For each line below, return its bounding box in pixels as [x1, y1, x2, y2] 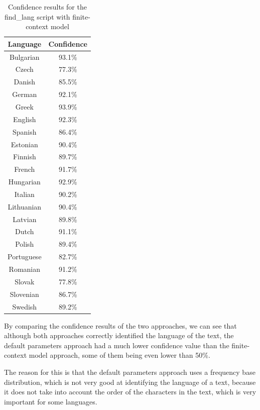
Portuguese [8, 251, 42, 262]
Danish [14, 76, 36, 87]
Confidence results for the [8, 2, 87, 12]
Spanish [13, 126, 37, 137]
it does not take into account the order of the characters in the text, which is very [4, 386, 256, 397]
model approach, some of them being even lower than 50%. [29, 350, 210, 360]
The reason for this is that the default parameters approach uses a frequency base [4, 366, 255, 377]
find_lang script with [5, 11, 70, 22]
